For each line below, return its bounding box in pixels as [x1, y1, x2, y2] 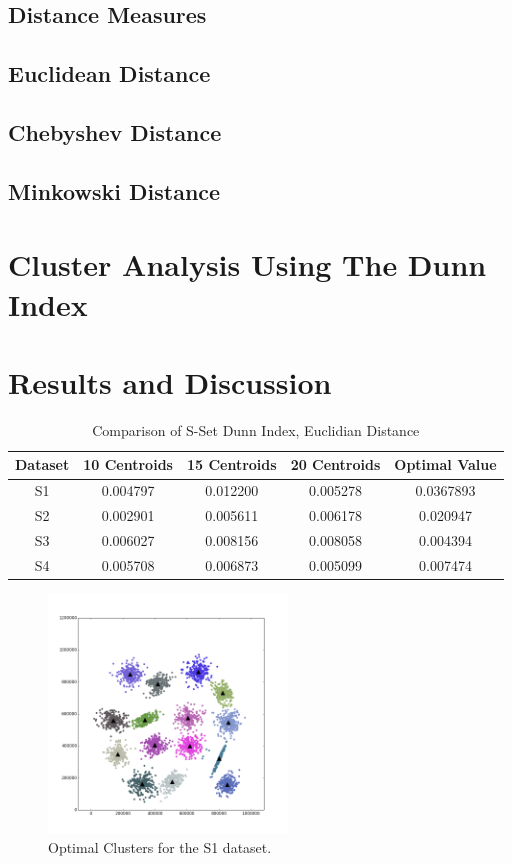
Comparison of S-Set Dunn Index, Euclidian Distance [92, 419, 420, 440]
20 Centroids [290, 454, 381, 475]
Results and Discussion [8, 361, 332, 402]
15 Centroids [186, 454, 277, 475]
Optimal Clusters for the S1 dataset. [48, 837, 272, 858]
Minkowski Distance [8, 175, 221, 206]
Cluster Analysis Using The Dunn [8, 244, 487, 285]
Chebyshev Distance [8, 116, 222, 147]
